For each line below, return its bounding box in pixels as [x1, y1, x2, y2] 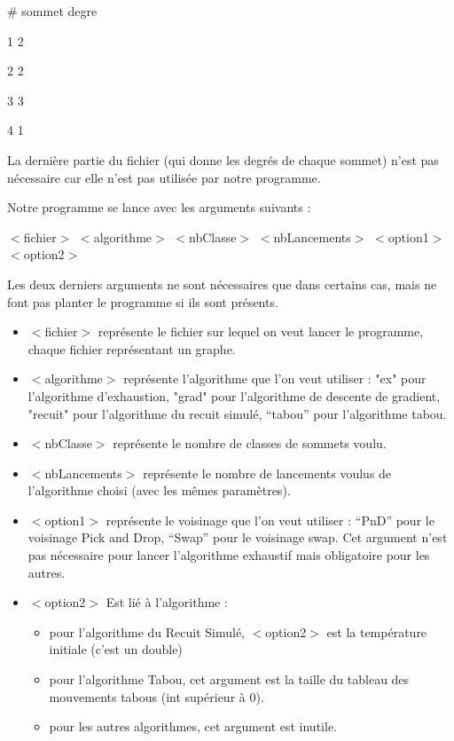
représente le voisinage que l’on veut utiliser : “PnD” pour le [106, 510, 434, 529]
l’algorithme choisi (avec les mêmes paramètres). [27, 481, 291, 500]
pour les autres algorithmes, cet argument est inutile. [49, 717, 337, 736]
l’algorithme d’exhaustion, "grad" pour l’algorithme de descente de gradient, [27, 386, 441, 405]
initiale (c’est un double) [49, 640, 183, 658]
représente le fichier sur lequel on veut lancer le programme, [98, 322, 424, 341]
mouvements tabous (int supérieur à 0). [49, 687, 264, 706]
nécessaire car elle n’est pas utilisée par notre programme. [7, 168, 321, 186]
